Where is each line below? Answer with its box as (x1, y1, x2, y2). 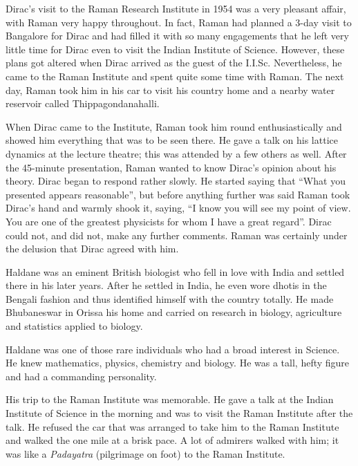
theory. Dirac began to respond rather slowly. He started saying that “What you (6, 174, 346, 188)
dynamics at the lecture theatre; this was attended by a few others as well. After (6, 146, 347, 160)
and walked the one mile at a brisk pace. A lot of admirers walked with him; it (6, 433, 339, 447)
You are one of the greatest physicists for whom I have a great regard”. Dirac (6, 214, 332, 228)
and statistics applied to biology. (6, 319, 143, 333)
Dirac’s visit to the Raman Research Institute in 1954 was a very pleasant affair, (6, 1, 346, 15)
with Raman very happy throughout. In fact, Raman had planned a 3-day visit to (6, 15, 352, 29)
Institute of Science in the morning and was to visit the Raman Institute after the (6, 406, 353, 420)
